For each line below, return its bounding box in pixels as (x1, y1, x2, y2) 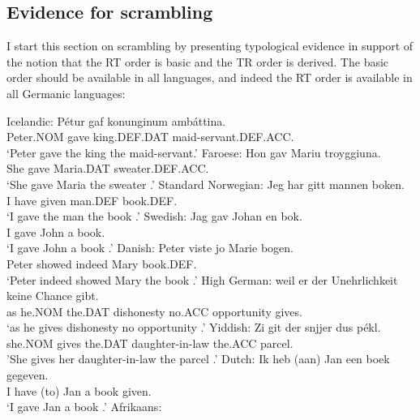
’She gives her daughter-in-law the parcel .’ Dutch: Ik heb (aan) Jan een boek (6, 350, 390, 367)
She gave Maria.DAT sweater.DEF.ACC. (6, 160, 209, 177)
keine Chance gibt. (6, 287, 99, 304)
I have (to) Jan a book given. (6, 382, 152, 399)
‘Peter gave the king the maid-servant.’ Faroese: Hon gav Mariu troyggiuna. (6, 144, 381, 161)
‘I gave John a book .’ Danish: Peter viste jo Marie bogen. (6, 239, 294, 256)
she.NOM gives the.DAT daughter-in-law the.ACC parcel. (6, 334, 294, 351)
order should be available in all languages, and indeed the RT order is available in (6, 69, 413, 86)
